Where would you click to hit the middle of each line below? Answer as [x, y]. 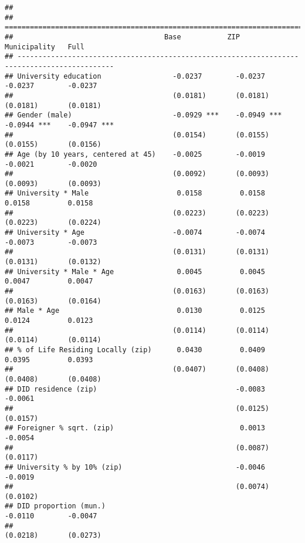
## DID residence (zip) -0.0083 [135, 389]
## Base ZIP [122, 37]
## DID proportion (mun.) [55, 506]
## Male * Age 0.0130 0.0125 [135, 311]
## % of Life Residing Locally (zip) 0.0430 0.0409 [135, 350]
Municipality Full [45, 47]
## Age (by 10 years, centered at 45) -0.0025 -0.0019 [135, 154]
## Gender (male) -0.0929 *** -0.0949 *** [143, 115]
